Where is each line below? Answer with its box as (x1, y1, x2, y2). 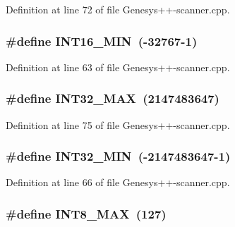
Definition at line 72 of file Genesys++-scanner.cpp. (6, 2, 230, 16)
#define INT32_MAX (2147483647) (6, 90, 219, 107)
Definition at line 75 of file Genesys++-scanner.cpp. (6, 117, 230, 132)
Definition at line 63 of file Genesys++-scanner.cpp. (6, 59, 230, 74)
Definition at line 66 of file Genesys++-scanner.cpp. (6, 175, 230, 190)
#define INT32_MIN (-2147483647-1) (6, 147, 231, 165)
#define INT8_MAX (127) (6, 204, 167, 222)
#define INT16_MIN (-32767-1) (6, 32, 198, 49)
